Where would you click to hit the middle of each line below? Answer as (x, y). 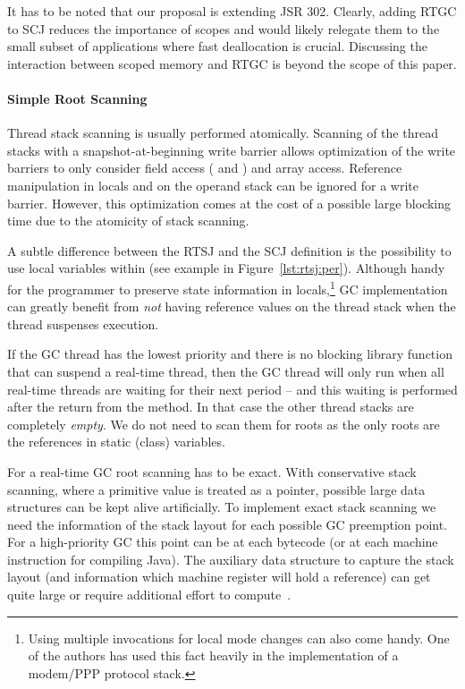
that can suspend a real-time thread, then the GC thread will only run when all (226, 371)
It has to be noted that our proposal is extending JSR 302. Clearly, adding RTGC (232, 11)
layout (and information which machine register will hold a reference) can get (219, 577)
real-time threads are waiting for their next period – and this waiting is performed (232, 389)
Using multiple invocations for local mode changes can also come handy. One (239, 638)
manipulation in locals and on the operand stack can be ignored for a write (213, 185)
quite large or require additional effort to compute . (149, 595)
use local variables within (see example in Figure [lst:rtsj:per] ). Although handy (226, 268)
